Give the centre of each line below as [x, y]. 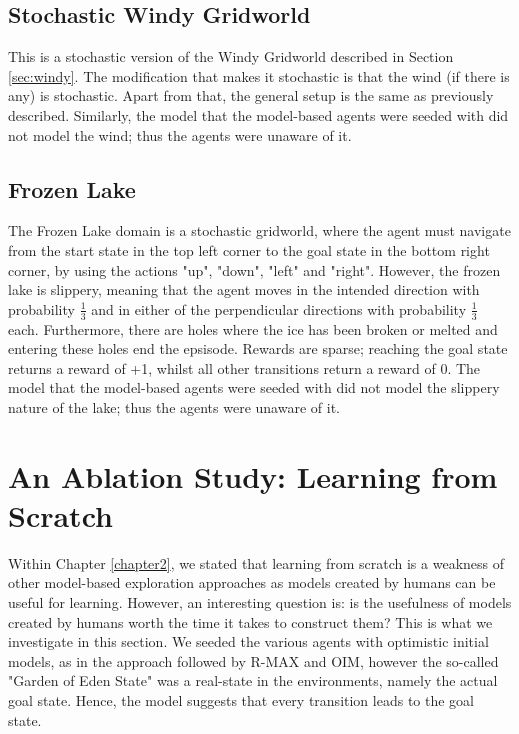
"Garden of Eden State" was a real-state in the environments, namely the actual [253, 680]
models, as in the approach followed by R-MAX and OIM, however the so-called [253, 660]
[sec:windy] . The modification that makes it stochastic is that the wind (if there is [259, 75]
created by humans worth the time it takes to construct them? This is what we [250, 621]
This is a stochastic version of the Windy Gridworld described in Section [231, 56]
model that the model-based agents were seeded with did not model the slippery [254, 387]
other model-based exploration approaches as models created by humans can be [252, 582]
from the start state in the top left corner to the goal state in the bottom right [249, 249]
